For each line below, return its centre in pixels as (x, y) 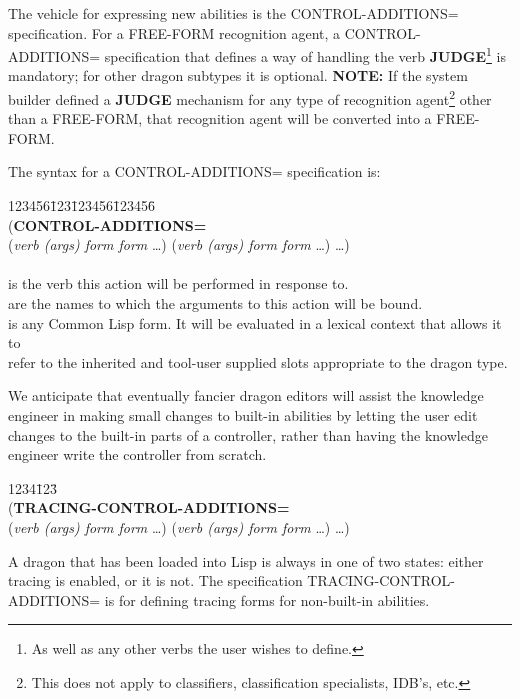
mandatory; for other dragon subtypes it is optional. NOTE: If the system (238, 75)
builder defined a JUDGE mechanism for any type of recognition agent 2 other (250, 97)
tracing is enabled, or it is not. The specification (155, 580)
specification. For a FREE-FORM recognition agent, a (174, 32)
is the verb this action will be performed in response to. (178, 283)
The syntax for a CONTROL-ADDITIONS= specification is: (194, 171)
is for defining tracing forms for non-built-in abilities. (267, 599)
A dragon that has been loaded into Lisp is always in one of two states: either (246, 560)
